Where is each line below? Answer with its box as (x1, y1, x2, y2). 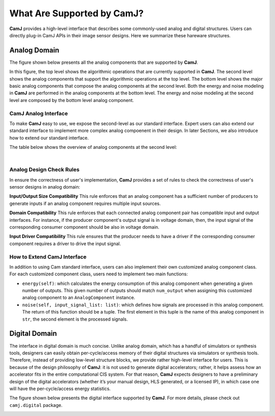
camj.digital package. (9, 402, 63, 408)
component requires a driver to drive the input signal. (9, 240, 121, 247)
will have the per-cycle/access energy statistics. (9, 385, 111, 392)
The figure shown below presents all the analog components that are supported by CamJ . (9, 59, 199, 65)
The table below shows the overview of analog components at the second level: (9, 144, 177, 150)
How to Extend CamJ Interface (9, 253, 87, 260)
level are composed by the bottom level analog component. (9, 97, 134, 103)
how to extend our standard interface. (9, 135, 89, 141)
